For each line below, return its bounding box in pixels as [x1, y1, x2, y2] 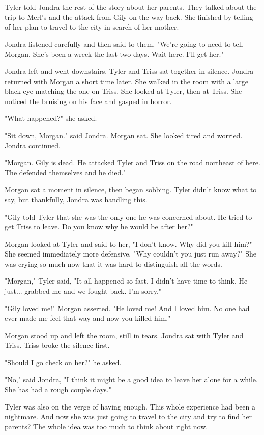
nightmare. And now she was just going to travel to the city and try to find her [5, 411, 252, 422]
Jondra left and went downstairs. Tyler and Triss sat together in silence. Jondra [5, 65, 254, 76]
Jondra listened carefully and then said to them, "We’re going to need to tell [5, 38, 243, 49]
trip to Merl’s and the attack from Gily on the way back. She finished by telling [5, 11, 253, 22]
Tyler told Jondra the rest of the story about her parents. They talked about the [5, 2, 257, 12]
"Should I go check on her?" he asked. [5, 357, 122, 368]
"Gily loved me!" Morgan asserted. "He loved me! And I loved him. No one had [5, 302, 250, 313]
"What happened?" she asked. [5, 113, 97, 123]
